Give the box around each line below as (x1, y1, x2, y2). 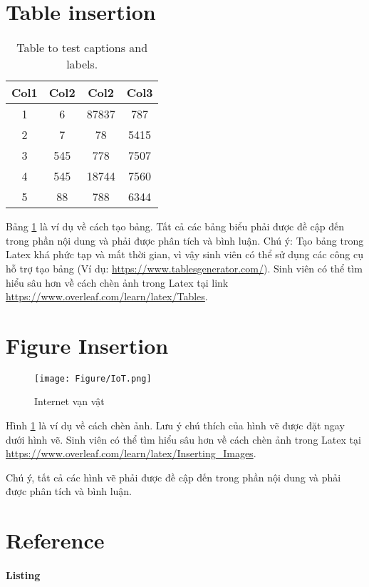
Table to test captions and (16, 39, 148, 56)
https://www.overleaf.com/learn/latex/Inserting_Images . (6, 446, 256, 461)
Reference (6, 526, 105, 555)
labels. (66, 56, 98, 73)
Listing (6, 568, 41, 582)
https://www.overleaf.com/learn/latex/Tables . (6, 289, 208, 304)
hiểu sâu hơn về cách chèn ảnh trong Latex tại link (6, 275, 229, 290)
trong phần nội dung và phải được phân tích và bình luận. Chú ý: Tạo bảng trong (6, 233, 364, 247)
